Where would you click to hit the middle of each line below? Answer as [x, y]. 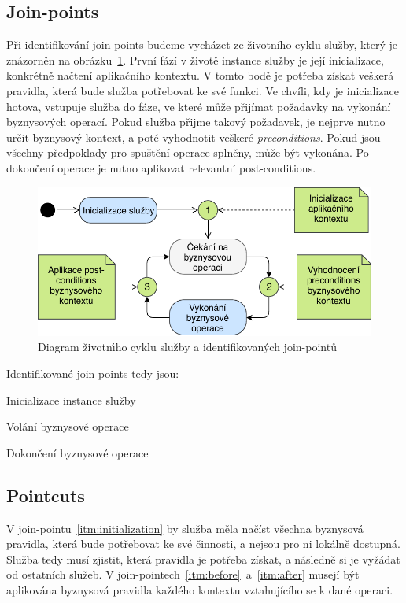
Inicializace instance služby [71, 400]
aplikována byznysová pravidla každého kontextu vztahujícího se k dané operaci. [200, 590]
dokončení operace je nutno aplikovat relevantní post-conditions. [161, 167]
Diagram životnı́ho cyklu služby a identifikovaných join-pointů [187, 347]
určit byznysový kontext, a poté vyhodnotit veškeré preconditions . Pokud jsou [194, 137]
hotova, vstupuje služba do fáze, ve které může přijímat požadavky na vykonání [199, 106]
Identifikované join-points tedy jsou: [93, 374]
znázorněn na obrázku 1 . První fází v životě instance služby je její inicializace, [195, 59]
